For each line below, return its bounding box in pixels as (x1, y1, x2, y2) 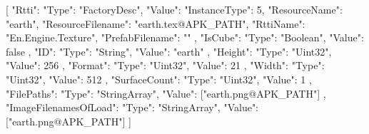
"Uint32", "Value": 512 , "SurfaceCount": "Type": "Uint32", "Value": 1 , (6, 71, 312, 86)
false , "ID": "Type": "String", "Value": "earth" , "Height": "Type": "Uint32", (6, 43, 332, 58)
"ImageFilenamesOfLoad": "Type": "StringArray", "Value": (6, 100, 259, 115)
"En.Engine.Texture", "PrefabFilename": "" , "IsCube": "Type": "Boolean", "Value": (6, 30, 364, 45)
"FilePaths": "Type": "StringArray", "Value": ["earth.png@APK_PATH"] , (6, 86, 326, 100)
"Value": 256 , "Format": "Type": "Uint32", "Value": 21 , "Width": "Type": (6, 58, 325, 73)
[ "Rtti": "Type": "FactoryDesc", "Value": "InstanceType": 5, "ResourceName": (6, 2, 343, 16)
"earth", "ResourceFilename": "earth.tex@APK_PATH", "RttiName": (6, 16, 305, 31)
